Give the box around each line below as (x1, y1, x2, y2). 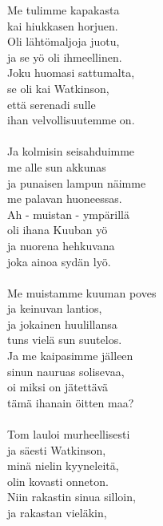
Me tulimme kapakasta (7, 2, 120, 18)
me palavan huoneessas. (7, 190, 122, 207)
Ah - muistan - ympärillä (7, 205, 129, 222)
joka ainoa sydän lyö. (7, 253, 111, 269)
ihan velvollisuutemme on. (7, 111, 135, 128)
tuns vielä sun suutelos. (7, 331, 122, 348)
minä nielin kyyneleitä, (7, 457, 119, 474)
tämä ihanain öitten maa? (7, 394, 134, 411)
